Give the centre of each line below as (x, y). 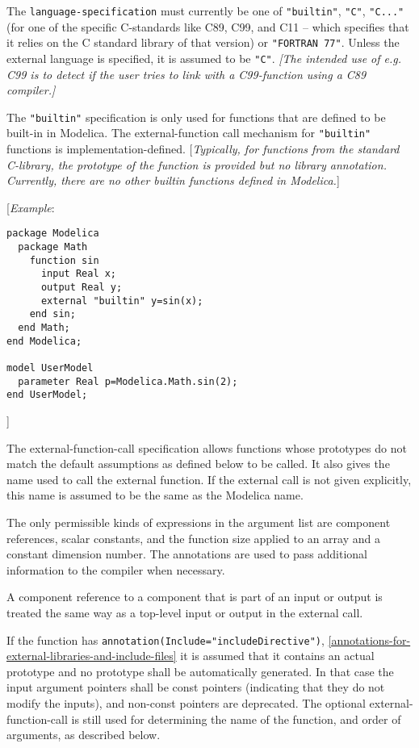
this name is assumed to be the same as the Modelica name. (155, 495)
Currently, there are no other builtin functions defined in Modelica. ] (173, 180)
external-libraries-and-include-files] (92, 656)
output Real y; (82, 288)
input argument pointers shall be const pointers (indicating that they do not (196, 687)
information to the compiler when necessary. (116, 569)
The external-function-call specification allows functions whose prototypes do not (207, 447)
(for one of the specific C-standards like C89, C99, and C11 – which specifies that (208, 26)
